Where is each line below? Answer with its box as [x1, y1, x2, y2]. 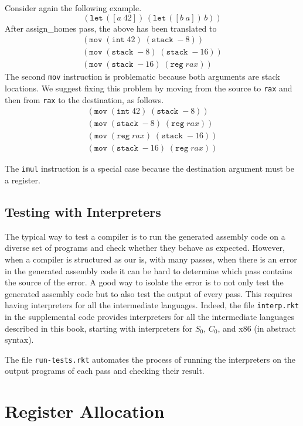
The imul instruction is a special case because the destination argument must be [5, 162, 294, 175]
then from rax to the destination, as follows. [5, 93, 164, 105]
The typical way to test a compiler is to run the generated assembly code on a [5, 230, 285, 242]
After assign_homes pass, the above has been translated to [5, 22, 217, 34]
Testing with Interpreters [5, 203, 161, 221]
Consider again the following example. [5, 2, 142, 13]
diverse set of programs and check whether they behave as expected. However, [5, 241, 285, 254]
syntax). [5, 333, 34, 346]
